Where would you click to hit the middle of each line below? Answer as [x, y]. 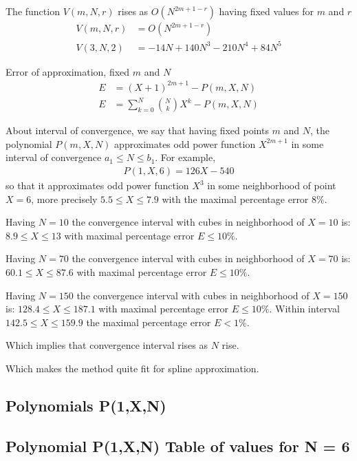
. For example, [185, 157]
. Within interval [304, 309]
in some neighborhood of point [272, 185]
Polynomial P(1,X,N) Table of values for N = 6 [178, 446]
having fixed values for [266, 11]
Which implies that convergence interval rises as [107, 345]
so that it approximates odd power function [97, 185]
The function [33, 11]
